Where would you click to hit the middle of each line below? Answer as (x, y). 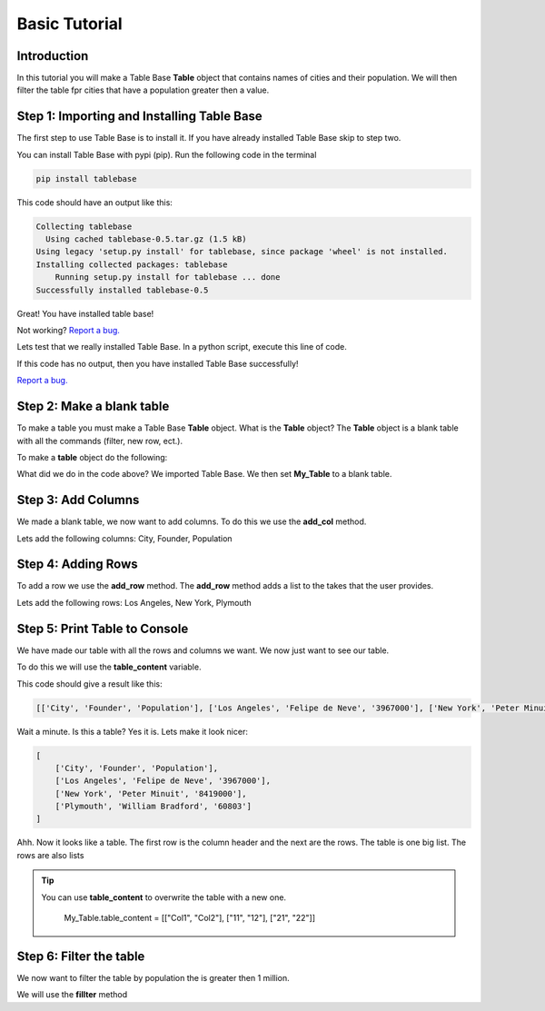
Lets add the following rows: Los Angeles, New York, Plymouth (134, 602)
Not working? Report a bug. (68, 331)
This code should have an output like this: (94, 202)
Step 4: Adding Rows (77, 565)
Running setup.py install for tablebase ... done (168, 278)
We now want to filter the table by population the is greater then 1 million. (153, 977)
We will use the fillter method (72, 995)
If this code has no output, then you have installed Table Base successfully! (158, 363)
